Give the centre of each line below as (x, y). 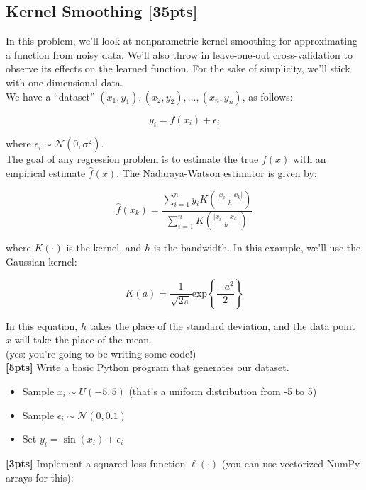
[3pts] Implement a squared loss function (96, 463)
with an (309, 159)
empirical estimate (46, 172)
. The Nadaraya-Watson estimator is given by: (217, 172)
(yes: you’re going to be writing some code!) (101, 353)
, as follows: (267, 96)
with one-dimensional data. (65, 82)
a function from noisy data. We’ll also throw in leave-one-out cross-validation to (179, 54)
